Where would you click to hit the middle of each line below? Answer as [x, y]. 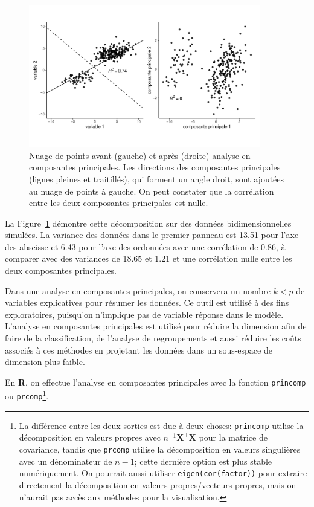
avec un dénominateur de [66, 461]
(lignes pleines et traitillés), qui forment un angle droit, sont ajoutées [157, 179]
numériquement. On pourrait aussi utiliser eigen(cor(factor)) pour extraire [163, 473]
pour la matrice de [233, 437]
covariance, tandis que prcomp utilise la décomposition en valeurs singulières [160, 449]
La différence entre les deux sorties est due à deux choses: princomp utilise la [161, 425]
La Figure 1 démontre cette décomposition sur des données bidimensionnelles [148, 223]
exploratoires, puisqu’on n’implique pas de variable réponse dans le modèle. [144, 314]
